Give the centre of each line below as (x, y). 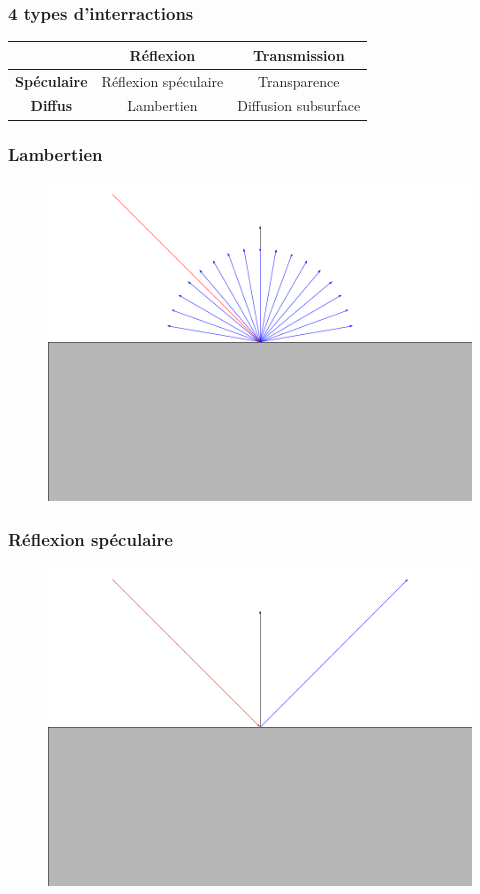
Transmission (298, 54)
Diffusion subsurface (299, 105)
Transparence (299, 80)
